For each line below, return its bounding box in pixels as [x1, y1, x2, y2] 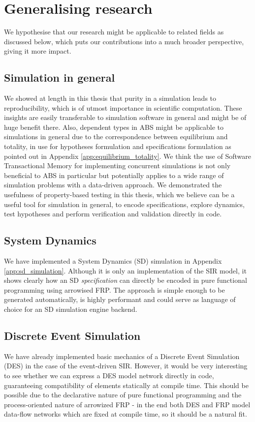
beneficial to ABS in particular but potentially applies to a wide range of [4, 170, 224, 180]
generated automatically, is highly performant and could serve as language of [4, 294, 236, 304]
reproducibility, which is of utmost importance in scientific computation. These [4, 102, 242, 113]
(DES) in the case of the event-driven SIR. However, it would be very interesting [4, 361, 248, 371]
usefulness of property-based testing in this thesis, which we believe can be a [4, 189, 235, 200]
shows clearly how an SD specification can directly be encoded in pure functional [4, 275, 247, 285]
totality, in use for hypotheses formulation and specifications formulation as [4, 141, 231, 151]
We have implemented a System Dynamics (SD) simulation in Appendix [4, 256, 222, 266]
